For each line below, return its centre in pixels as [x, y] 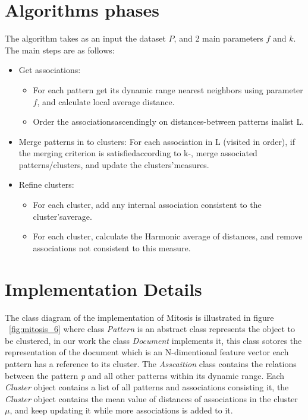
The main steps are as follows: [60, 50]
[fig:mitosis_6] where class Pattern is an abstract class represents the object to [152, 329]
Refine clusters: [46, 184]
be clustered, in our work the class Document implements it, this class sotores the [153, 340]
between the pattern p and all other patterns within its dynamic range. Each [145, 375]
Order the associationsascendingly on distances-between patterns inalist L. [169, 121]
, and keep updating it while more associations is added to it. [121, 410]
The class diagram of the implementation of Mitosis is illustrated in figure [139, 317]
